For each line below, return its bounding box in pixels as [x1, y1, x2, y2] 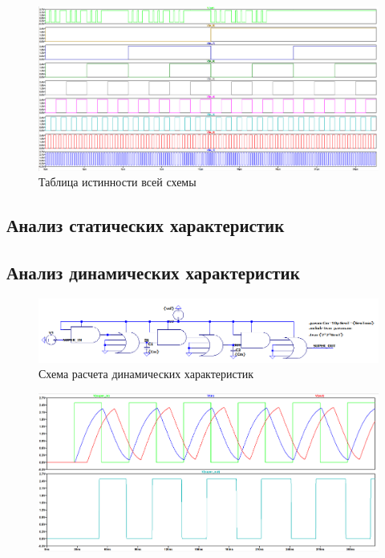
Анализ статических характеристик [6, 213, 285, 238]
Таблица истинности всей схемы [38, 173, 197, 190]
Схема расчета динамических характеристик [38, 365, 254, 382]
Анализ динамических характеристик [6, 260, 300, 285]
